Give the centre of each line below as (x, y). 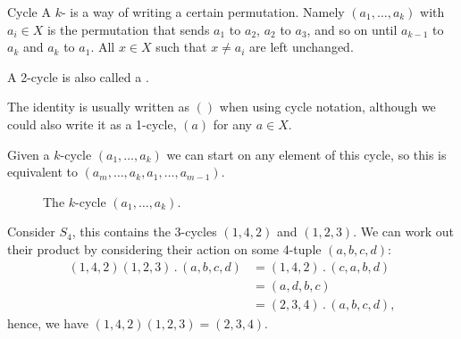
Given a (29, 154)
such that (181, 47)
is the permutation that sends (128, 29)
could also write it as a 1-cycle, (92, 124)
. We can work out (403, 232)
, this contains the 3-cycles (144, 232)
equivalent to (42, 172)
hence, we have (48, 322)
